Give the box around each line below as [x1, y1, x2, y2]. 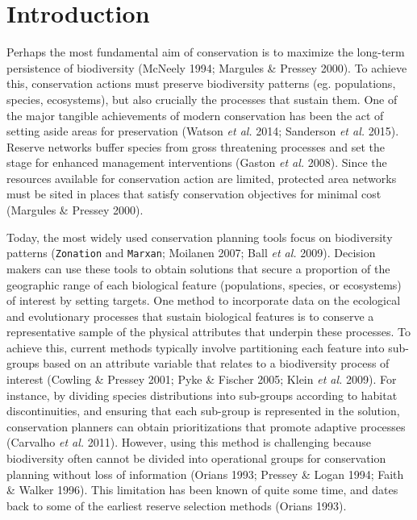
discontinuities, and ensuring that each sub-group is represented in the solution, [6, 402, 400, 419]
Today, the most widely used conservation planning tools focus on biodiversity [6, 228, 393, 245]
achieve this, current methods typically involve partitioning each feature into [6, 339, 385, 356]
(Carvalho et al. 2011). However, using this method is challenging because [6, 434, 371, 451]
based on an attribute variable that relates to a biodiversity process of [43, 355, 390, 372]
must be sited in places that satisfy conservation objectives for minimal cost [6, 185, 382, 202]
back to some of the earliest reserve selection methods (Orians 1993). [6, 497, 347, 514]
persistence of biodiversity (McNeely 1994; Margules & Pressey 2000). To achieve [6, 59, 407, 76]
